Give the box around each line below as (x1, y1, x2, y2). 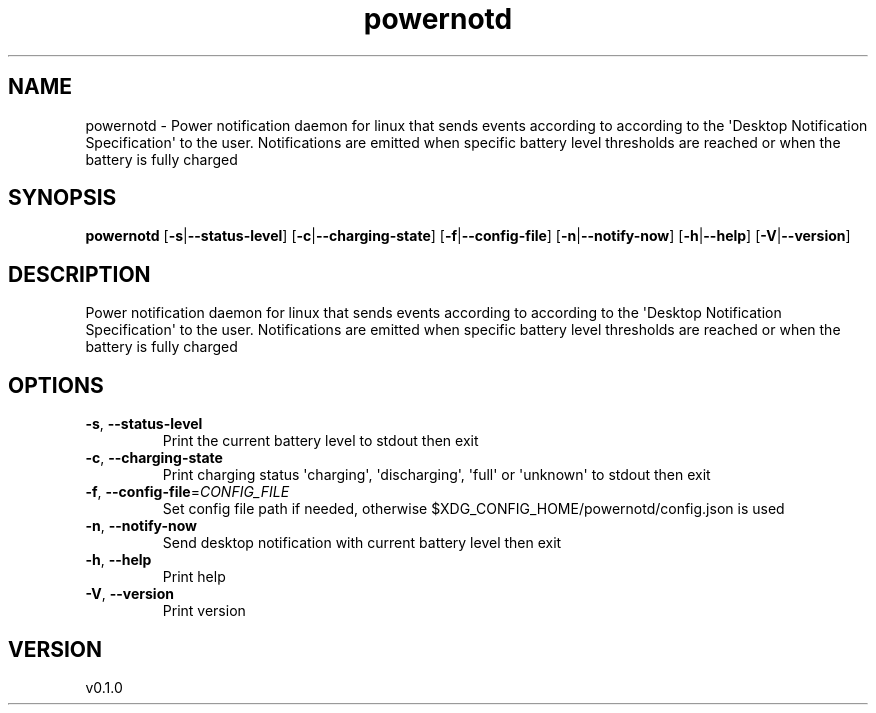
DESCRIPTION (8, 261, 151, 287)
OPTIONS (8, 372, 104, 398)
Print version (162, 602, 246, 620)
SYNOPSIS (8, 185, 117, 211)
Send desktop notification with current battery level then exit (162, 534, 562, 552)
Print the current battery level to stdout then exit (162, 432, 479, 450)
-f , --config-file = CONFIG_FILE (85, 483, 290, 501)
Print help (162, 568, 226, 586)
